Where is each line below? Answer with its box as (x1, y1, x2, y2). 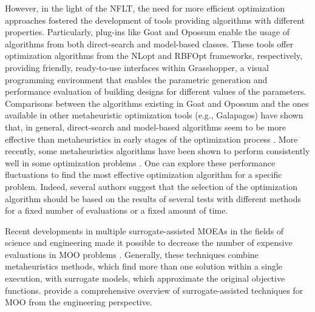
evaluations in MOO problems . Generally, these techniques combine (5, 248, 259, 260)
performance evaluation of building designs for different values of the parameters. (5, 85, 307, 98)
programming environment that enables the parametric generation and (5, 73, 268, 86)
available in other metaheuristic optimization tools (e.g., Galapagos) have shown (5, 109, 303, 121)
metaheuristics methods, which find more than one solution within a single (5, 260, 283, 273)
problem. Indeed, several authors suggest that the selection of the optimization (5, 180, 297, 192)
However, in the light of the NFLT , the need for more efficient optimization (5, 2, 285, 14)
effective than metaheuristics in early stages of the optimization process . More (5, 132, 298, 145)
